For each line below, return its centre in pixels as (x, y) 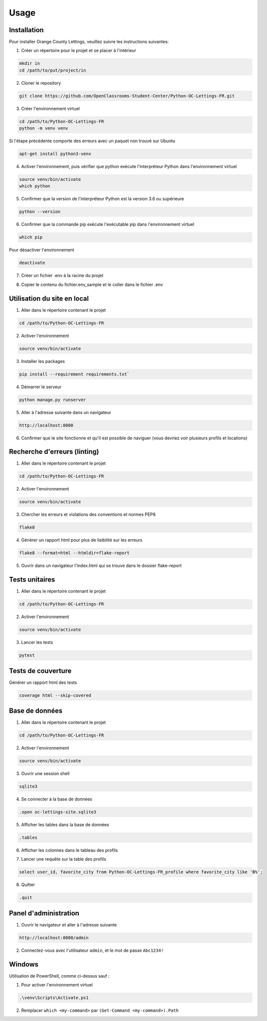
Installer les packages (43, 361)
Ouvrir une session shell (45, 774)
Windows (24, 964)
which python (35, 186)
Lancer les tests (37, 643)
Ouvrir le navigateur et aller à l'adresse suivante (69, 925)
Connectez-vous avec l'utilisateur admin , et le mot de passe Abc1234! (92, 950)
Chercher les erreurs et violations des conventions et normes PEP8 (88, 514)
